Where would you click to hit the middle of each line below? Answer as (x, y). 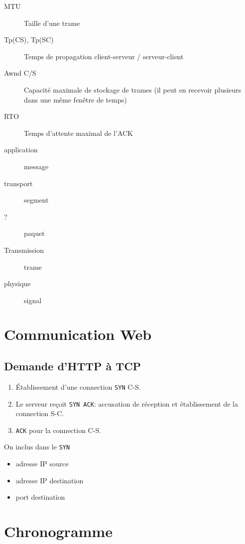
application (21, 150)
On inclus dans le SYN (37, 447)
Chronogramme (58, 531)
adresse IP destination (50, 480)
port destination (40, 497)
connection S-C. (40, 413)
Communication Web (78, 334)
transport (18, 183)
